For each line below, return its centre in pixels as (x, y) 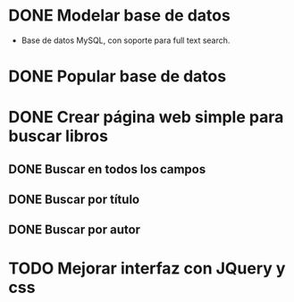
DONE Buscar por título (74, 200)
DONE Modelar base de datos (120, 16)
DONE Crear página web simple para (146, 117)
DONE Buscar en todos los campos (107, 169)
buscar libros (59, 136)
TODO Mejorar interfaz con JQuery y (147, 268)
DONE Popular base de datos (118, 76)
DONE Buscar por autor (74, 230)
